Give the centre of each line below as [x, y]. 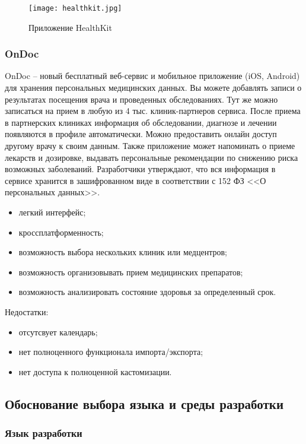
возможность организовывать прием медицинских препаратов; [131, 272]
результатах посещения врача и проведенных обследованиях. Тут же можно [141, 99]
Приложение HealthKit [70, 27]
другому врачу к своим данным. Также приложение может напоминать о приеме [150, 146]
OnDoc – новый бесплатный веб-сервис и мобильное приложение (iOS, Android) [152, 76]
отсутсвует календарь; [58, 332]
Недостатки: [27, 311]
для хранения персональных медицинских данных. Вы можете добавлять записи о [153, 88]
